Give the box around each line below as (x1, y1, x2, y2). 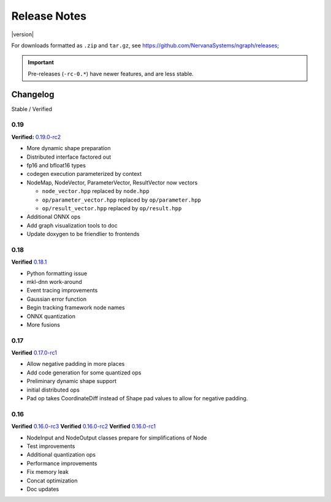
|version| (11, 31, 34, 38)
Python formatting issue (26, 270, 88, 277)
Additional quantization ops (26, 451, 96, 458)
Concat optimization (26, 477, 78, 484)
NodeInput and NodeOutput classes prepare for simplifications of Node (26, 434, 207, 441)
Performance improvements (26, 460, 97, 467)
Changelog (11, 89, 55, 99)
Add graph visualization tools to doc (26, 221, 118, 229)
